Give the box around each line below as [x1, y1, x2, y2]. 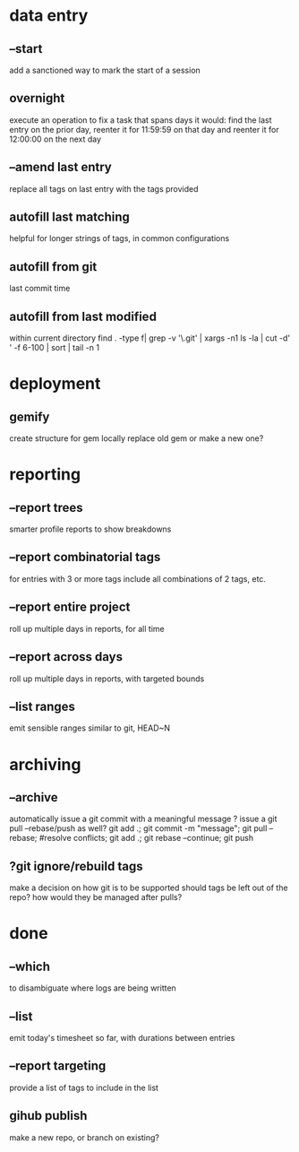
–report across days [9, 649, 124, 664]
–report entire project [9, 600, 131, 615]
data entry [9, 5, 89, 26]
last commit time [9, 283, 71, 294]
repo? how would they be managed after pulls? [9, 892, 183, 903]
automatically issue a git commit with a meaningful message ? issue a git [9, 813, 278, 825]
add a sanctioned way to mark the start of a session [9, 65, 201, 75]
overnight [9, 91, 65, 106]
